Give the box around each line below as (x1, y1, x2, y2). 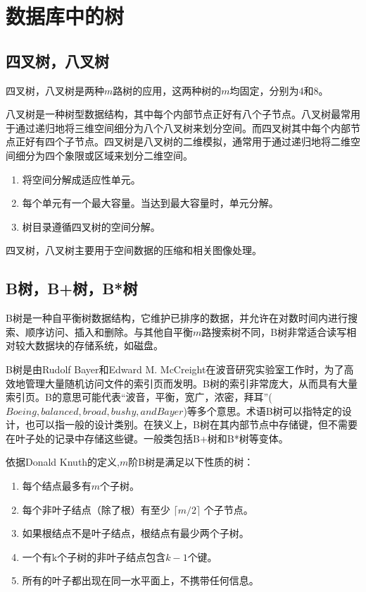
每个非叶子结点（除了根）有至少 (22, 502, 170, 517)
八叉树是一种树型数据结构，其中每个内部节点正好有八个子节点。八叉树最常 (6, 107, 351, 121)
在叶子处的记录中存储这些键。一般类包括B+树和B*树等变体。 (6, 430, 289, 445)
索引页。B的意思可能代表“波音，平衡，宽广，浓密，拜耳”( (6, 389, 272, 404)
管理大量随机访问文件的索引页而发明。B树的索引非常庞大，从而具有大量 (25, 375, 358, 390)
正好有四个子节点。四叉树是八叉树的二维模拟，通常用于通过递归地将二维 (15, 134, 351, 149)
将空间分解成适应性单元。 (22, 171, 141, 186)
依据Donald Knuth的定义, (6, 454, 120, 469)
